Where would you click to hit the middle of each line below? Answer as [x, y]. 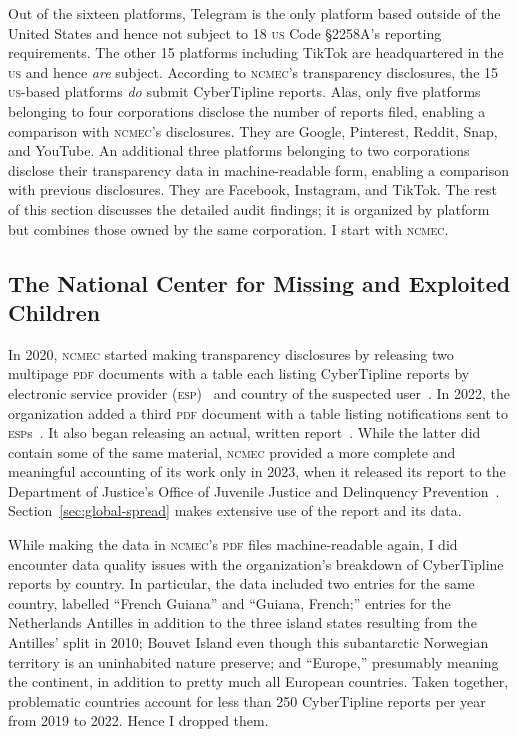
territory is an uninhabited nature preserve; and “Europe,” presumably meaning [253, 661]
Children [54, 311]
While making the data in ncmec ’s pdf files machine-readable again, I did [233, 544]
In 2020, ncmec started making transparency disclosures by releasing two [231, 353]
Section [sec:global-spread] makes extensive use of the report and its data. [235, 510]
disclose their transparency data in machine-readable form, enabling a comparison [259, 169]
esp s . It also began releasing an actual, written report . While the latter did [244, 432]
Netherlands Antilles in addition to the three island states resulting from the [242, 622]
